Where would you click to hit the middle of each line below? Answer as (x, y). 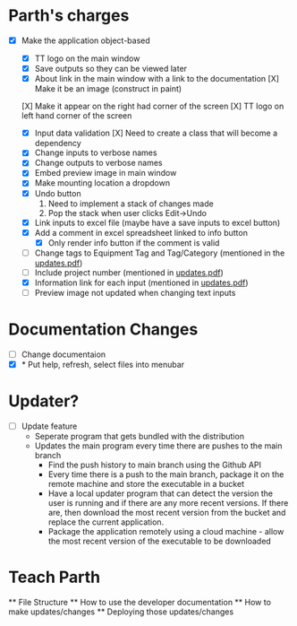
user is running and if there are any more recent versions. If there (168, 503)
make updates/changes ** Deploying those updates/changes (121, 612)
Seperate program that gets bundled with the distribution (140, 437)
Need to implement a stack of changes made (131, 204)
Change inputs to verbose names (96, 152)
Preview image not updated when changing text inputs (135, 292)
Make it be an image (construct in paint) (108, 89)
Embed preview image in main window (106, 173)
